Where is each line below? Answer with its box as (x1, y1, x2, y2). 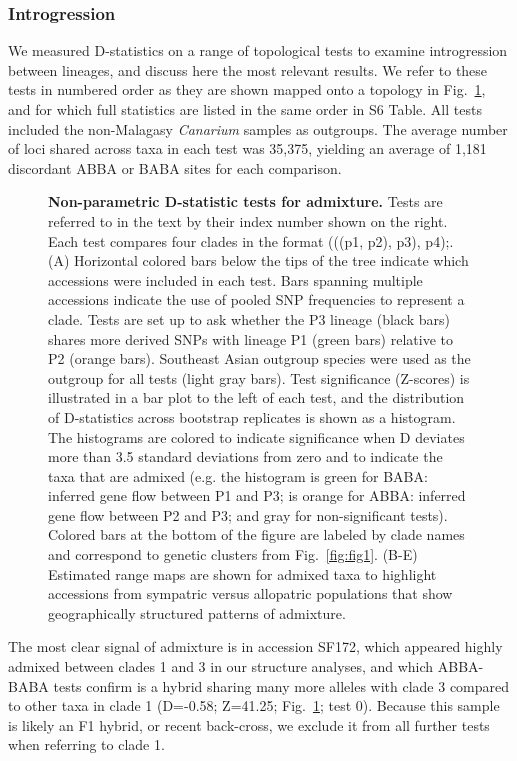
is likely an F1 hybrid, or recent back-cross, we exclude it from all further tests (8, 714, 490, 735)
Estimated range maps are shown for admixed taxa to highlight (48, 563, 437, 584)
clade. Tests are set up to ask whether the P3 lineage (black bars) (48, 308, 450, 329)
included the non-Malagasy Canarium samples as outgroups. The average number (8, 118, 508, 139)
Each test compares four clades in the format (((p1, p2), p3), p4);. (48, 230, 454, 251)
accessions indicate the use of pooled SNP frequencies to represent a (48, 289, 465, 310)
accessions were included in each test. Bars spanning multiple (48, 269, 423, 290)
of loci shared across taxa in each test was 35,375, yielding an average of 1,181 (8, 138, 487, 159)
